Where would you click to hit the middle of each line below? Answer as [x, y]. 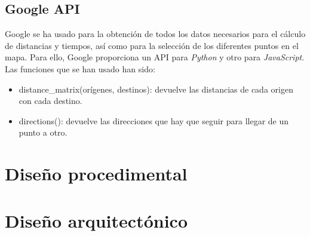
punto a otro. [43, 132]
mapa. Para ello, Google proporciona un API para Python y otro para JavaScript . [155, 57]
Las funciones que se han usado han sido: [80, 68]
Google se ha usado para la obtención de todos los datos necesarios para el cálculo [155, 34]
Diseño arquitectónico [96, 220]
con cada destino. [50, 101]
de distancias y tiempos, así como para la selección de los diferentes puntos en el [152, 45]
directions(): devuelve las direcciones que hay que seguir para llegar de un [154, 120]
